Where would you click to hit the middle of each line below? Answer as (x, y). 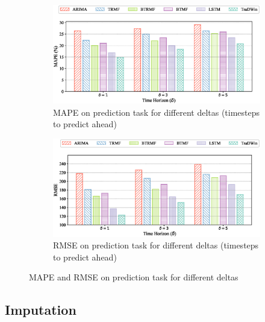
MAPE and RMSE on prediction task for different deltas (134, 277)
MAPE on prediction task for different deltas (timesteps (157, 112)
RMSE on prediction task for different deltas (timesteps (156, 245)
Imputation (41, 310)
